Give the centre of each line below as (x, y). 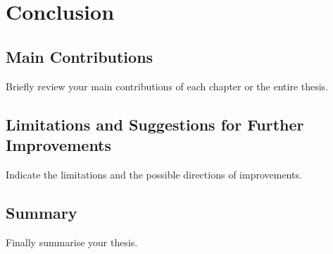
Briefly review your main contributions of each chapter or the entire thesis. (167, 86)
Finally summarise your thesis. (72, 242)
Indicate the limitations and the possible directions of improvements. (154, 174)
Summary (42, 212)
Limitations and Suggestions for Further (155, 124)
